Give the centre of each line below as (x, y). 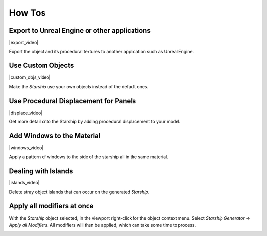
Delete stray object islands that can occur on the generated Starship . (79, 192)
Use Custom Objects (42, 66)
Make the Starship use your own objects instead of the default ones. (79, 86)
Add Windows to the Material (55, 136)
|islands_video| (24, 183)
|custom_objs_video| (30, 77)
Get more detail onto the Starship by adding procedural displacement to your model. (95, 122)
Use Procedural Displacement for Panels (73, 101)
